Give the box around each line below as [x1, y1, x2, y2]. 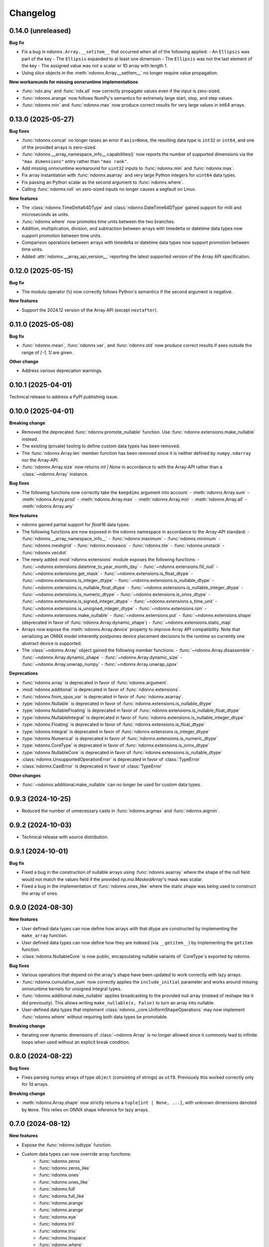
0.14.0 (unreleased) [9, 26, 71, 35]
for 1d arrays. [21, 1081, 49, 1087]
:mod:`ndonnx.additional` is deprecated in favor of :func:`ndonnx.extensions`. [21, 686, 181, 693]
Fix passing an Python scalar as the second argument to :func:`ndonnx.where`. [21, 179, 184, 185]
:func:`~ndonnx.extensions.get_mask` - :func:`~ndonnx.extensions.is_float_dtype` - [21, 570, 193, 576]
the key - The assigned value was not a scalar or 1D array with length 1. [21, 63, 168, 69]
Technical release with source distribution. [21, 834, 109, 840]
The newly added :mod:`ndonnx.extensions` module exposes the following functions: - [21, 557, 200, 563]
